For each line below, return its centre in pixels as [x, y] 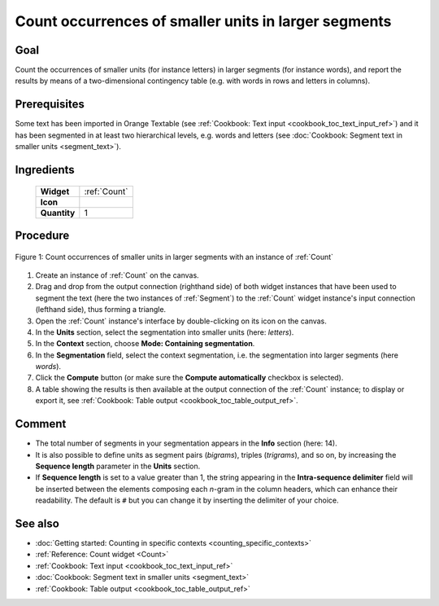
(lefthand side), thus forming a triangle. [101, 310]
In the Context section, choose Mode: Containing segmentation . [145, 344]
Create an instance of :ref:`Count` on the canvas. [117, 275]
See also [37, 523]
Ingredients [45, 170]
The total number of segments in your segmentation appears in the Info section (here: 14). [186, 443]
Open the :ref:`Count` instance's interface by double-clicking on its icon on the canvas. [181, 321]
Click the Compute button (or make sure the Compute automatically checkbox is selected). [189, 378]
